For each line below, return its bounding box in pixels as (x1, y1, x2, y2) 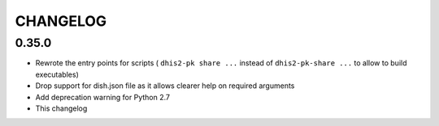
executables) (35, 69, 79, 79)
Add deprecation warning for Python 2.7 (35, 92, 171, 102)
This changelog (35, 103, 88, 113)
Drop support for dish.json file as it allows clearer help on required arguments (35, 81, 295, 90)
